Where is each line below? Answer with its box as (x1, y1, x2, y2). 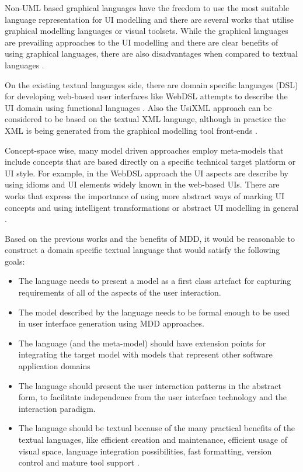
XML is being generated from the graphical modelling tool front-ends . (5, 124, 257, 136)
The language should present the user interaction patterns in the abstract (18, 379, 281, 391)
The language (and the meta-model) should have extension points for (18, 336, 266, 349)
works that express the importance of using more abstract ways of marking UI (5, 189, 284, 202)
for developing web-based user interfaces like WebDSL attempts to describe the (5, 90, 288, 102)
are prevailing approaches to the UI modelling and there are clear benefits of (5, 36, 278, 48)
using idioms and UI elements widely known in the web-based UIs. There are (5, 178, 280, 190)
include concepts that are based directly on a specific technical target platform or (5, 155, 296, 168)
